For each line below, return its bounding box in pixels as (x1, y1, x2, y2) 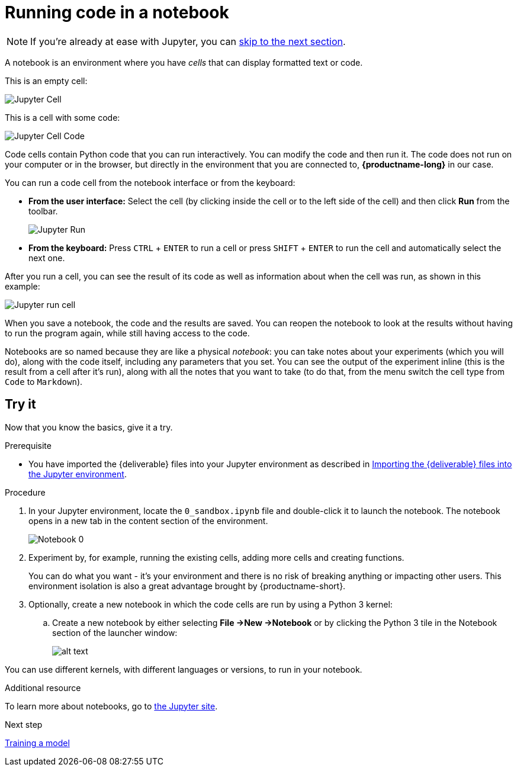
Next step (5, 719, 43, 730)
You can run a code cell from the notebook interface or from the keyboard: (5, 177, 296, 188)
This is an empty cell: (5, 75, 88, 86)
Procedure (5, 487, 46, 497)
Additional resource (5, 682, 81, 693)
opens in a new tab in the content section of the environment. (28, 515, 268, 526)
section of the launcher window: (52, 627, 178, 638)
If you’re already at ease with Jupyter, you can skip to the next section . (30, 35, 346, 47)
